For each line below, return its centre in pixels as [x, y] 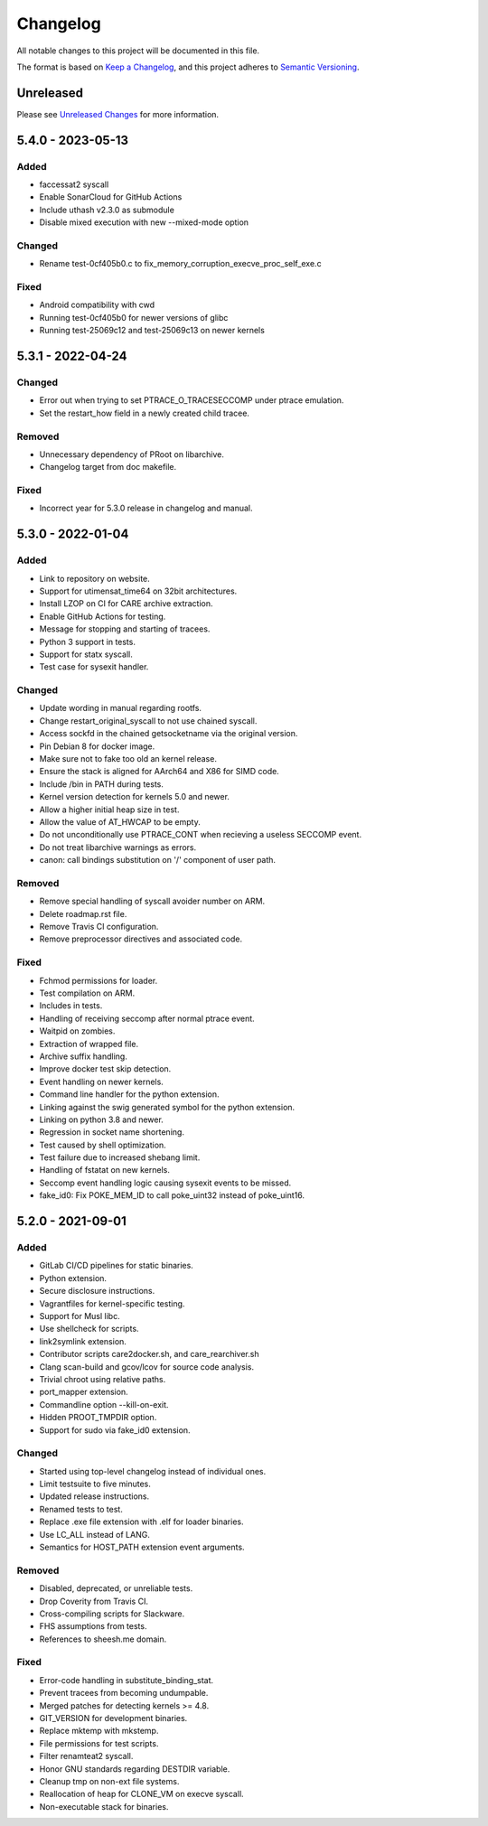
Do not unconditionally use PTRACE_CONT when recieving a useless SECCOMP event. [200, 835]
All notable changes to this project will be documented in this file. [138, 51]
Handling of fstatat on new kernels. [105, 1170]
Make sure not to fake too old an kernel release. [128, 759]
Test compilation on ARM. [87, 993]
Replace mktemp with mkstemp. [99, 1731]
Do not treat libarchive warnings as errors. [118, 847]
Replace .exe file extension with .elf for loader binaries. [141, 1522]
